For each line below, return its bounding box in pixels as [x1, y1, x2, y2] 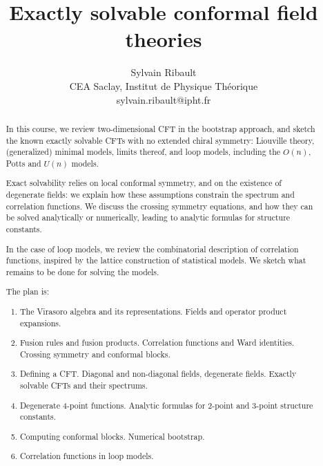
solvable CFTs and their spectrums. [20, 380, 148, 391]
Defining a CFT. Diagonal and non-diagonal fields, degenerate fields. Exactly [20, 368, 297, 380]
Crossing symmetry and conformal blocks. [20, 348, 170, 360]
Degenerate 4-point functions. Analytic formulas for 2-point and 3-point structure [20, 399, 313, 411]
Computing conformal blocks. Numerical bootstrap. [20, 430, 205, 442]
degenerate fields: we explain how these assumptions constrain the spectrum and [6, 189, 295, 201]
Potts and [6, 157, 41, 169]
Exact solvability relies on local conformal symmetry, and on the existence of [6, 177, 282, 189]
